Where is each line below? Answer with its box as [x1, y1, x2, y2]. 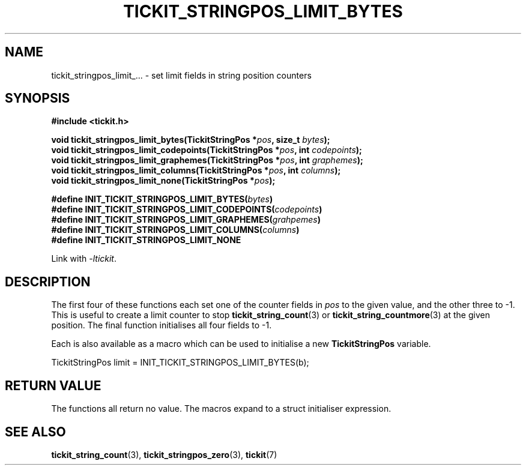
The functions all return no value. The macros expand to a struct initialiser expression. [51, 403, 391, 414]
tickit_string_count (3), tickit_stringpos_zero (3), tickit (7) [51, 449, 277, 460]
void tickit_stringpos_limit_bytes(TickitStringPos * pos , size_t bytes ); [51, 134, 330, 145]
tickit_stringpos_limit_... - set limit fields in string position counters [51, 70, 312, 80]
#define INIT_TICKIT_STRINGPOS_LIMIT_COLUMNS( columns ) [51, 224, 300, 235]
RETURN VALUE [5, 378, 101, 393]
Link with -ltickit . [51, 253, 117, 264]
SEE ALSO [5, 424, 66, 439]
